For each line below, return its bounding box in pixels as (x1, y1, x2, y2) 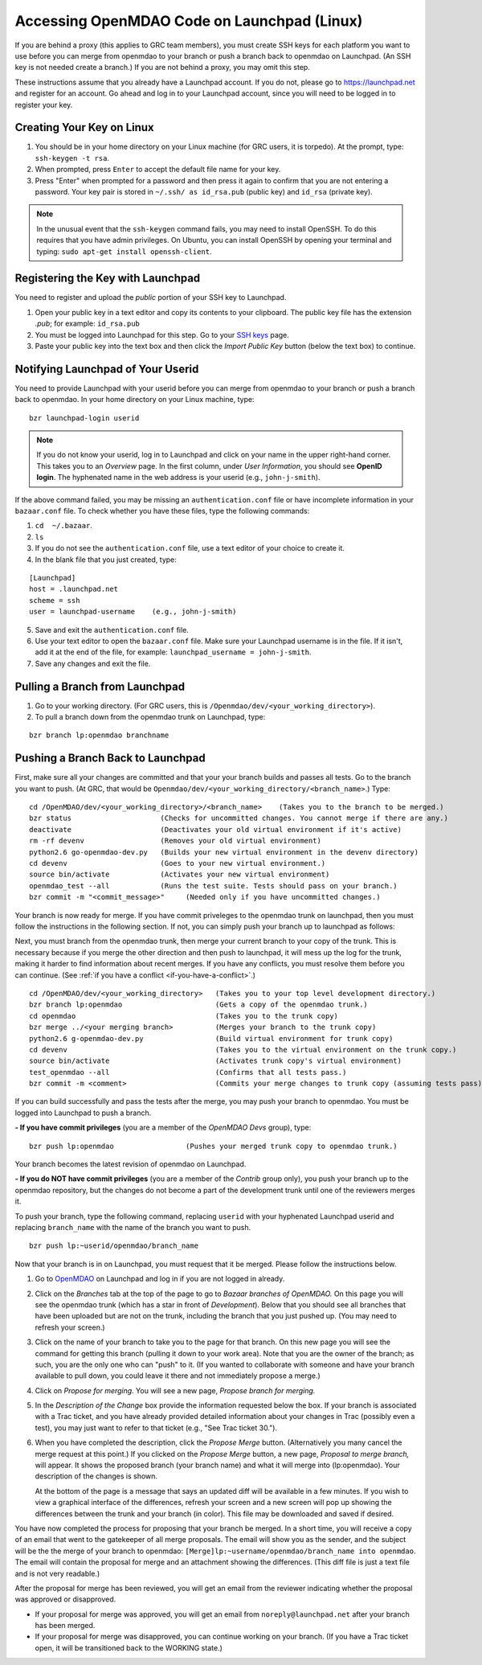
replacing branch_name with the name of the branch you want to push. (14, 1222, 251, 1232)
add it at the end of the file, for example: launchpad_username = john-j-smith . (35, 647, 312, 657)
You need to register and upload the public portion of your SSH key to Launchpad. (14, 293, 287, 302)
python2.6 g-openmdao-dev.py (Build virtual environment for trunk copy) (29, 1034, 394, 1043)
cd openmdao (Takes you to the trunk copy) (29, 1011, 339, 1020)
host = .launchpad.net (29, 584, 119, 594)
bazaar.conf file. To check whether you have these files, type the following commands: (14, 506, 310, 516)
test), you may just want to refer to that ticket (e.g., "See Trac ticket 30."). (35, 1423, 277, 1433)
